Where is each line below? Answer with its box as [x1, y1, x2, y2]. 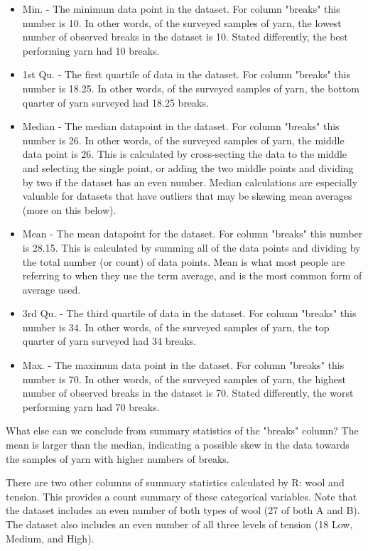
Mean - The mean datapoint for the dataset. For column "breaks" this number [22, 226, 363, 241]
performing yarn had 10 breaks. [22, 43, 160, 58]
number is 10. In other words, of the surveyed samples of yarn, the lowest [22, 15, 342, 30]
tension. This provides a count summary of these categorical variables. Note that [6, 488, 357, 503]
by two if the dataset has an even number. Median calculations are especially [22, 174, 358, 189]
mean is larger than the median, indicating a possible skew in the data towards [6, 437, 350, 452]
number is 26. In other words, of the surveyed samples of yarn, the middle [22, 132, 345, 147]
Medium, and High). [6, 530, 94, 545]
